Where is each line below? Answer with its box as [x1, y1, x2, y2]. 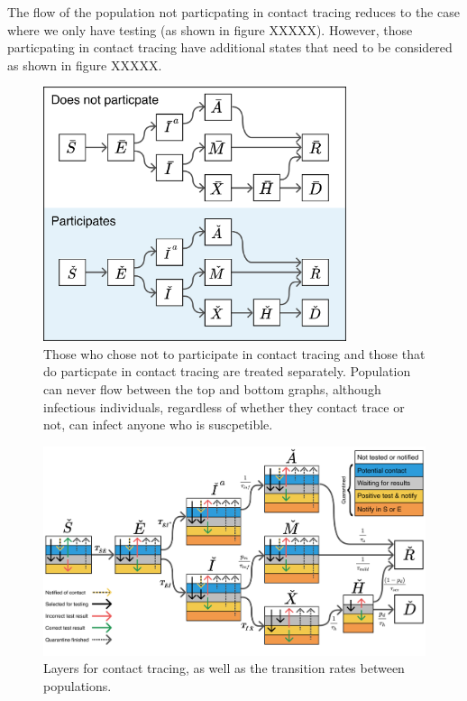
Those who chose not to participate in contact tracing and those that [43, 344, 426, 363]
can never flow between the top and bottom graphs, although [43, 380, 381, 399]
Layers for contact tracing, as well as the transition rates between [43, 659, 405, 678]
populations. [43, 677, 112, 696]
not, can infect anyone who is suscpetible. [43, 415, 273, 434]
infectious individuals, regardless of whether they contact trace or [43, 397, 405, 416]
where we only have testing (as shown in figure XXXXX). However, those [7, 20, 413, 39]
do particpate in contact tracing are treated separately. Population [43, 362, 411, 381]
